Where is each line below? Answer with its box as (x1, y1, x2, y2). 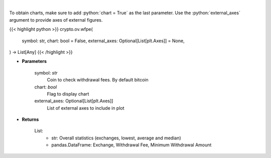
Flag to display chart (47, 91, 89, 97)
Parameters (22, 58, 47, 64)
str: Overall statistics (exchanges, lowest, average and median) (51, 135, 182, 141)
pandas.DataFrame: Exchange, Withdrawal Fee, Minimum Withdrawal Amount (51, 142, 212, 148)
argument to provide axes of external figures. (9, 17, 103, 23)
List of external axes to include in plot (47, 105, 125, 111)
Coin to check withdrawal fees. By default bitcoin (47, 77, 149, 83)
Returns (22, 116, 39, 123)
